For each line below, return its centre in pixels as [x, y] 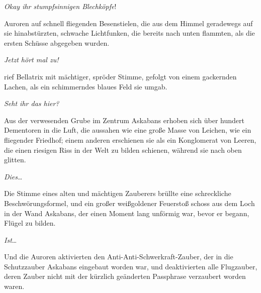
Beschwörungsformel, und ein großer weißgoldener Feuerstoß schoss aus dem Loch [129, 203]
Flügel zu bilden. [30, 223]
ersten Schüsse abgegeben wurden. [57, 42]
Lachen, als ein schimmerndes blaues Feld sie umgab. [86, 86]
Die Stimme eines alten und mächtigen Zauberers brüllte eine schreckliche [118, 193]
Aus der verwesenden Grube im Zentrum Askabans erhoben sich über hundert [124, 120]
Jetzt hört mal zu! [31, 60]
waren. [14, 286]
